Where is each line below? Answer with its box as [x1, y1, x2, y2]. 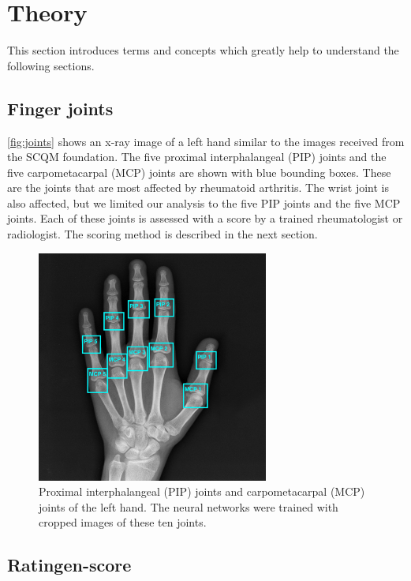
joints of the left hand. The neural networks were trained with [39, 498, 338, 515]
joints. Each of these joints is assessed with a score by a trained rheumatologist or [7, 210, 403, 227]
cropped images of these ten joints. [39, 514, 207, 530]
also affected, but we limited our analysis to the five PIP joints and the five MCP [7, 194, 401, 211]
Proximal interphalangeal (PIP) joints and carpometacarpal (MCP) [39, 483, 365, 500]
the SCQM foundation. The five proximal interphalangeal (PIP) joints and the [7, 148, 387, 165]
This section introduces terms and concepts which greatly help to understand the [7, 42, 399, 58]
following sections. [7, 57, 95, 73]
